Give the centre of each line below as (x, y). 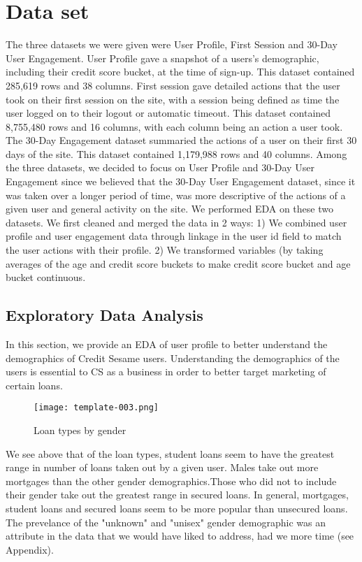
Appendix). (30, 549)
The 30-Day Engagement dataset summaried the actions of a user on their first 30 (181, 140)
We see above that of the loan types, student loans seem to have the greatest (170, 453)
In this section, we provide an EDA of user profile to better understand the (167, 344)
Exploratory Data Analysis (104, 315)
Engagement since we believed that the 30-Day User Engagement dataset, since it (181, 181)
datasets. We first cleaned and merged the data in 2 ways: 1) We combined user (176, 222)
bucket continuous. (46, 277)
